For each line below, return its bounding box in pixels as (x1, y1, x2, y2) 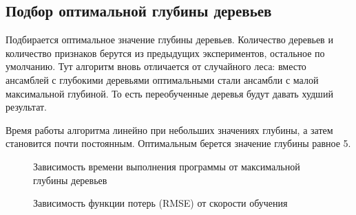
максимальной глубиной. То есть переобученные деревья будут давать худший (6, 86, 333, 100)
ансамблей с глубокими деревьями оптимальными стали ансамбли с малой (6, 72, 319, 87)
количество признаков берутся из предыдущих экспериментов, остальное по (6, 45, 325, 60)
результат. (6, 100, 47, 114)
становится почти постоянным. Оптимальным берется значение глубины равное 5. (6, 136, 351, 150)
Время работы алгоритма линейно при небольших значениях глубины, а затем (6, 122, 333, 137)
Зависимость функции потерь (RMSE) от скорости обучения (33, 196, 288, 210)
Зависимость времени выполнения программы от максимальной (33, 159, 300, 173)
